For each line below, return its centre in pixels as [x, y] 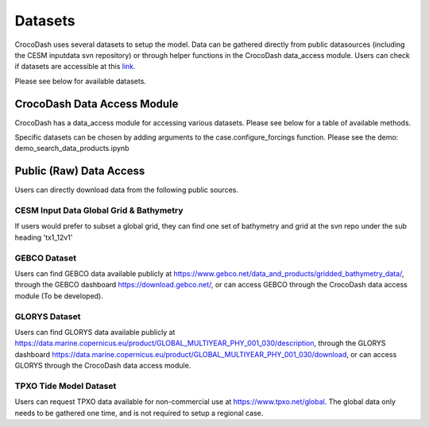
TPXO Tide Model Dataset [66, 386]
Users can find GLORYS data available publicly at [95, 332]
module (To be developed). [59, 296]
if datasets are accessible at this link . [75, 67]
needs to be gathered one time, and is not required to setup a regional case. [139, 413]
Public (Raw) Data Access [80, 171]
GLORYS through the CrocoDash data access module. [103, 366]
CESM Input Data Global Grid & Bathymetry [99, 210]
